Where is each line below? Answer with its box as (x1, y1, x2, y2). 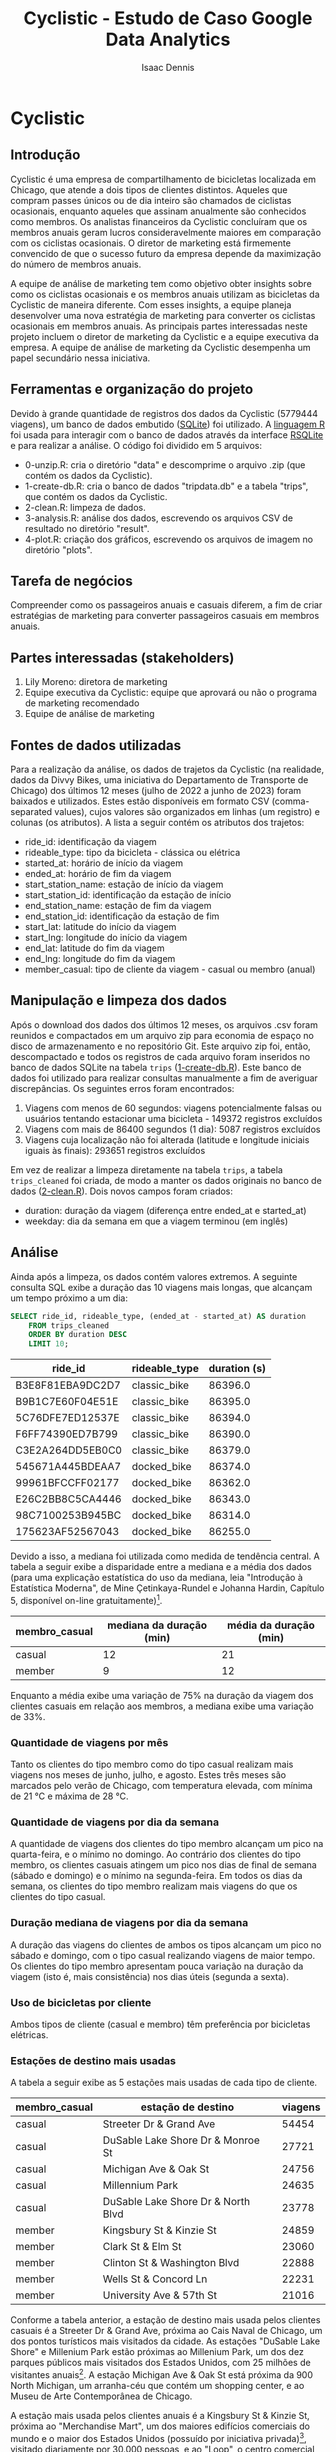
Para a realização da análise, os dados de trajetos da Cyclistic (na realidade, (10, 763, 325, 775)
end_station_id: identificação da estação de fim (24, 910, 220, 922)
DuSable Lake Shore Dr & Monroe (102, 2133, 260, 2147)
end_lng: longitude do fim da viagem (24, 953, 176, 964)
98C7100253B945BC (15, 1508, 122, 1522)
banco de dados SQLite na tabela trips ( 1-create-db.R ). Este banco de (10, 1061, 302, 1073)
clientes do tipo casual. (10, 1891, 106, 1903)
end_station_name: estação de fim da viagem (24, 900, 212, 911)
